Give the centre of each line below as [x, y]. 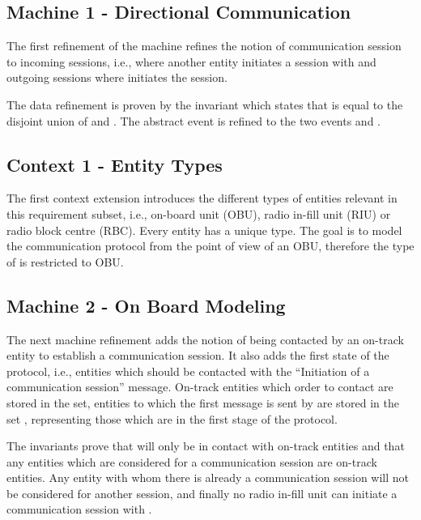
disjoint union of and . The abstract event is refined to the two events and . [193, 120]
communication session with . [79, 509]
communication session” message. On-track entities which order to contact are [200, 387]
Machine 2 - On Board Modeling [146, 305]
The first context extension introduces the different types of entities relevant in [202, 198]
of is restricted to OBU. [65, 261]
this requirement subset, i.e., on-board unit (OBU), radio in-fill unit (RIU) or [199, 213]
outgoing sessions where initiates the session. [117, 77]
